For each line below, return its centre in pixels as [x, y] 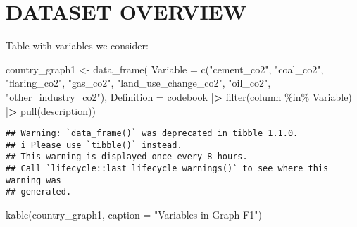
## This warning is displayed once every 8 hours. [127, 157]
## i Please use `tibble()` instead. [94, 145]
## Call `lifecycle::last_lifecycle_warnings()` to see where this [167, 169]
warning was [33, 180]
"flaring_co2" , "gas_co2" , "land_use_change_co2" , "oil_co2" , [138, 83]
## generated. [39, 192]
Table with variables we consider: [77, 45]
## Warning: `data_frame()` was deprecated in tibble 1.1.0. [152, 134]
